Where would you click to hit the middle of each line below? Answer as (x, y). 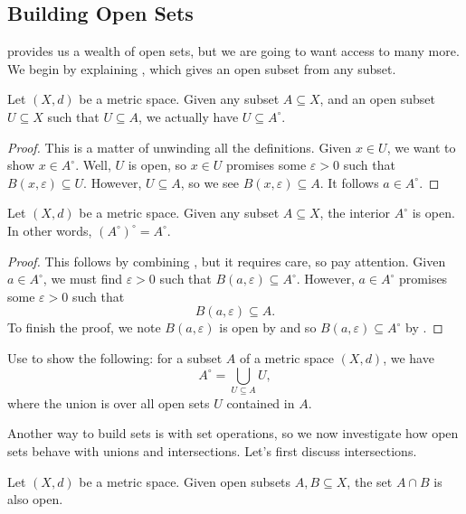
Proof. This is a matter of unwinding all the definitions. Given (180, 147)
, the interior (355, 213)
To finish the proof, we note (84, 327)
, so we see (209, 182)
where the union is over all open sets (109, 402)
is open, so (157, 165)
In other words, (50, 230)
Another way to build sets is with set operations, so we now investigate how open (233, 433)
